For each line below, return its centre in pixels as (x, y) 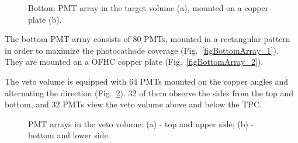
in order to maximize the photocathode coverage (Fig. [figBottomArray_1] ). (142, 50)
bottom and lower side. (69, 135)
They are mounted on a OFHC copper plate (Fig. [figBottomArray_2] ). (134, 62)
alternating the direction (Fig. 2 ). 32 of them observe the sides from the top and (149, 93)
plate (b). (45, 19)
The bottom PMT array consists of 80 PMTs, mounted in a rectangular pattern (148, 39)
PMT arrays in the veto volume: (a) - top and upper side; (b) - (141, 123)
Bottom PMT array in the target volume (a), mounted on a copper (148, 8)
